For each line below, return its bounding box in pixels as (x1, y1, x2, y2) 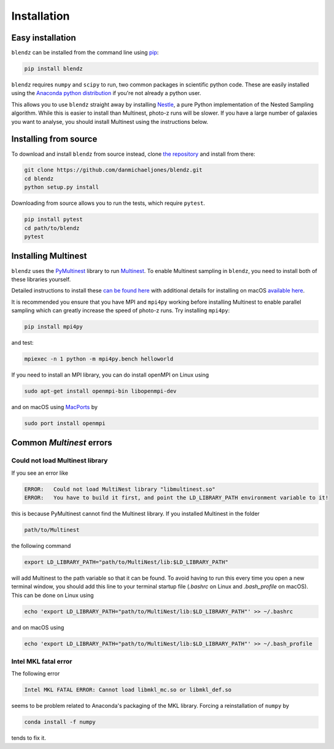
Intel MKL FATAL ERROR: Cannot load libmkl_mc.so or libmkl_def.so (24, 686, 232, 693)
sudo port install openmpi (24, 420, 106, 426)
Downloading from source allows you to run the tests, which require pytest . (11, 199, 206, 207)
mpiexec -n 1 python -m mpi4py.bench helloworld (24, 356, 174, 363)
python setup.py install (24, 184, 99, 191)
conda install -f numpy (24, 718, 96, 726)
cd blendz (24, 175, 54, 182)
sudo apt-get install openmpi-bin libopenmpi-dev (24, 388, 177, 394)
